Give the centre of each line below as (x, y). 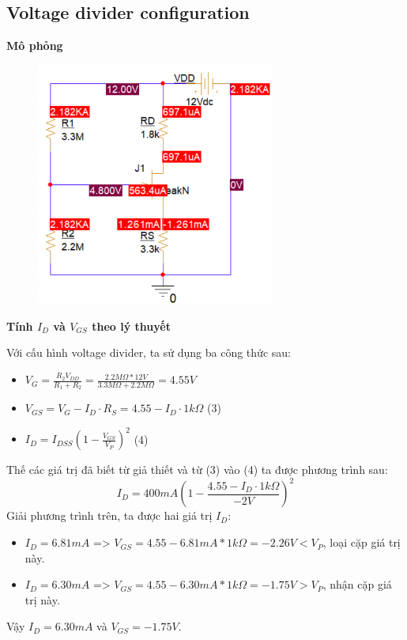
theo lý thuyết (131, 326)
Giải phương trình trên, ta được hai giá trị (109, 515)
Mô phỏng (35, 45)
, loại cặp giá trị (362, 542)
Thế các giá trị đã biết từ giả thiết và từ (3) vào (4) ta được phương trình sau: (197, 470)
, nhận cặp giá (357, 584)
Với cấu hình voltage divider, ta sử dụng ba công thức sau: (149, 352)
